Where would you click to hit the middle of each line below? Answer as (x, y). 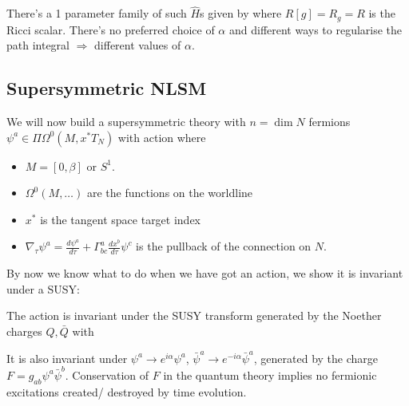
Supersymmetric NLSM (107, 88)
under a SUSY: (43, 288)
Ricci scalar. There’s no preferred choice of (111, 29)
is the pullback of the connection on (224, 246)
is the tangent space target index (121, 219)
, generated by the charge (316, 358)
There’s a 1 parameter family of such (97, 13)
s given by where (241, 13)
